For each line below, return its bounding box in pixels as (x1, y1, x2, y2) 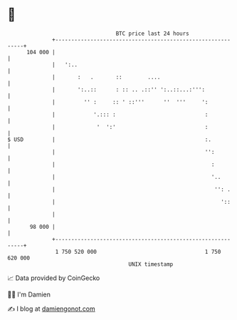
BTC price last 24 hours (115, 30, 190, 37)
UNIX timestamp (128, 260, 174, 268)
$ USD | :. (7, 135, 212, 143)
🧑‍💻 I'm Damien (7, 290, 51, 299)
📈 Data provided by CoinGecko (7, 274, 100, 282)
